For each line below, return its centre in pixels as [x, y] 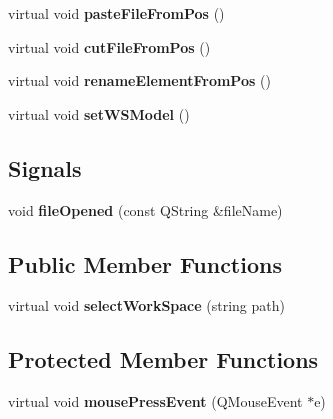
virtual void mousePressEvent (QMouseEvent [155, 401]
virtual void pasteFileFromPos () [116, 13]
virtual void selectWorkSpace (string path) [146, 305]
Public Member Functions [145, 263]
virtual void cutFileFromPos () [109, 46]
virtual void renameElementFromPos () [139, 80]
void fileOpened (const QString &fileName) [145, 209]
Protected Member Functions [163, 359]
